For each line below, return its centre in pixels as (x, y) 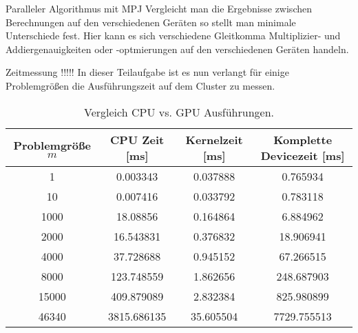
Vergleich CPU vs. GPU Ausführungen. (179, 112)
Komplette (303, 139)
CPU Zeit (137, 139)
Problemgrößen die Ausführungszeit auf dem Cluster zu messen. (140, 85)
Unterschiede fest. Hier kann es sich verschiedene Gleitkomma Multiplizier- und (173, 36)
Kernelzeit (214, 139)
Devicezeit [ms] (303, 155)
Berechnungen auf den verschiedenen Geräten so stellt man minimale (151, 22)
